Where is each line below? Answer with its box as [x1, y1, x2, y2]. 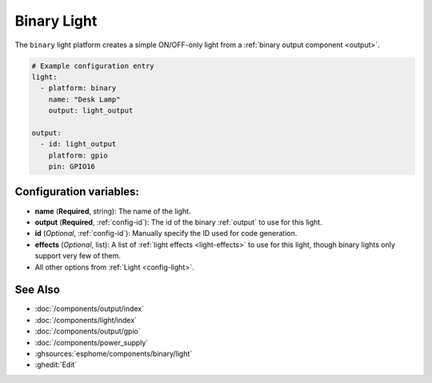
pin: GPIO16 [48, 162, 96, 171]
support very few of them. [34, 251, 122, 261]
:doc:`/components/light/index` [34, 315, 138, 325]
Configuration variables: [14, 185, 140, 199]
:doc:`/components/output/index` [34, 304, 144, 313]
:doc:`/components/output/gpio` [34, 326, 141, 336]
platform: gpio [48, 150, 108, 160]
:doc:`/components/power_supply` [34, 337, 149, 347]
